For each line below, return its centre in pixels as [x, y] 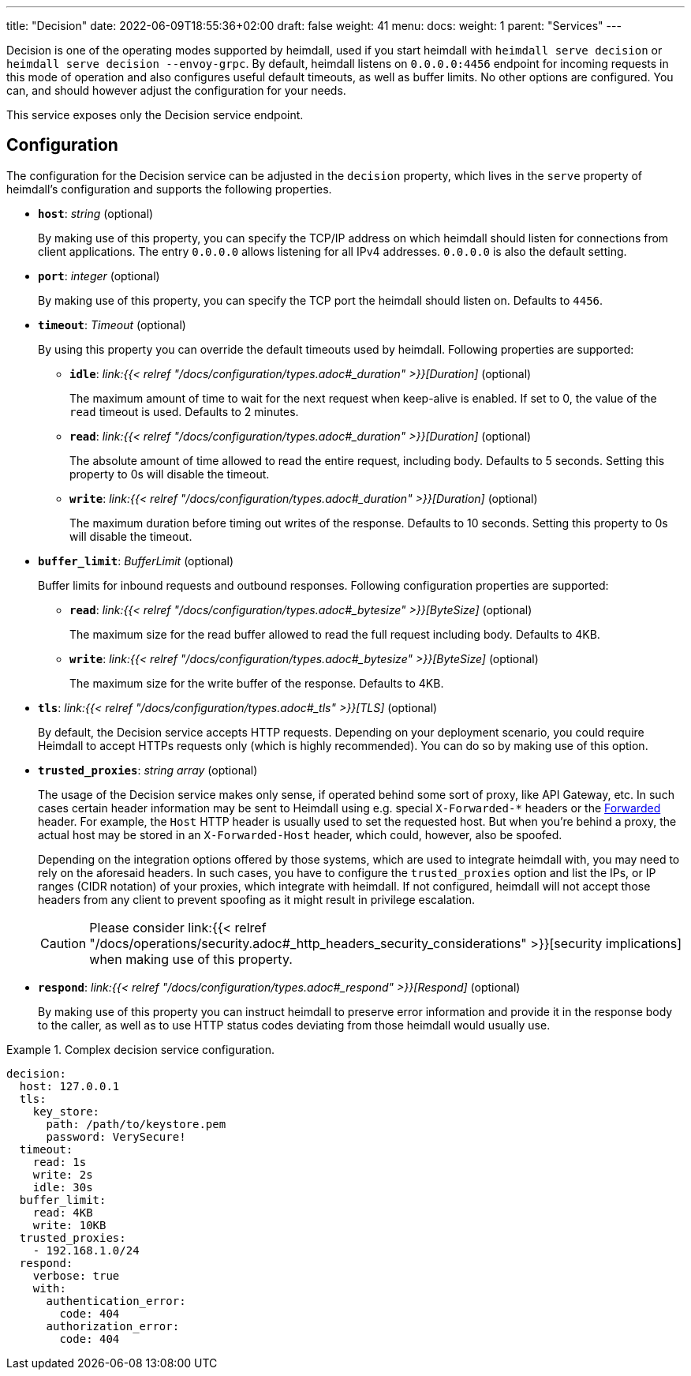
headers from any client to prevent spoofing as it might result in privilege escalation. [257, 899]
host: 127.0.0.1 [69, 1086]
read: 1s [60, 1162]
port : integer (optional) [99, 276]
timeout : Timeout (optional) [112, 324]
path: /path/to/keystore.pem [136, 1124]
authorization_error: [113, 1326]
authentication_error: [116, 1301]
